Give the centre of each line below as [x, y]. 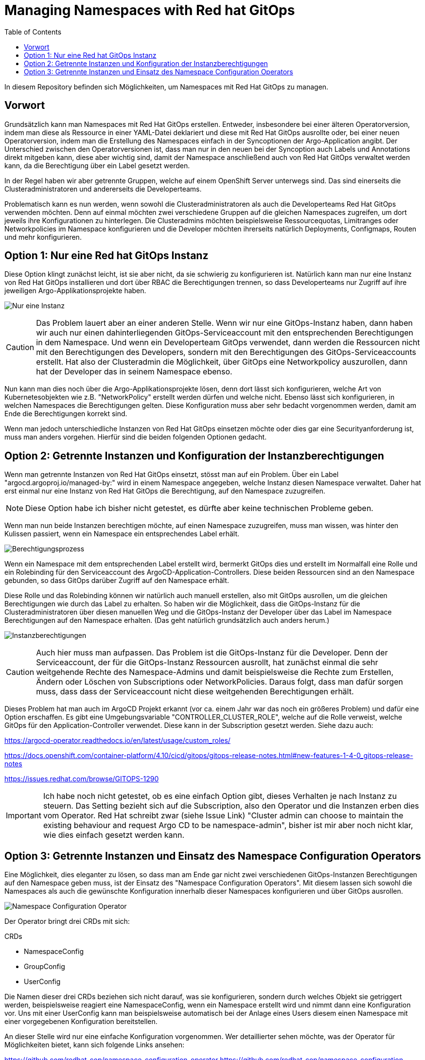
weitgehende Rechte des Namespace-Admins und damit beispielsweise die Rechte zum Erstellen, [215, 672]
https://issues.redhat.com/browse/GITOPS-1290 [82, 779]
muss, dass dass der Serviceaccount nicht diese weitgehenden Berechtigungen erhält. [195, 692]
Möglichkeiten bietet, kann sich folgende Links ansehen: [94, 1045]
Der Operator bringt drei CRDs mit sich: [67, 921]
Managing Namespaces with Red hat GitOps [150, 10]
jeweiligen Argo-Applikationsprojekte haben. [75, 291]
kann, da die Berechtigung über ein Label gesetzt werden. [97, 165]
